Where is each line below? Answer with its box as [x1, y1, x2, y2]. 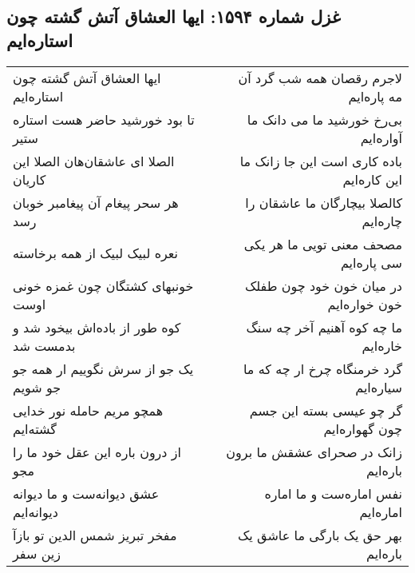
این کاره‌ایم [342, 169, 402, 189]
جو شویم [13, 377, 61, 396]
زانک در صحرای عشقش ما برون [226, 442, 402, 461]
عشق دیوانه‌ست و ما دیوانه [13, 483, 160, 503]
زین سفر [13, 543, 61, 563]
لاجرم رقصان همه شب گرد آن [238, 68, 402, 87]
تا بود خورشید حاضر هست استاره [13, 109, 195, 129]
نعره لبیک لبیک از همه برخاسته [13, 244, 179, 263]
